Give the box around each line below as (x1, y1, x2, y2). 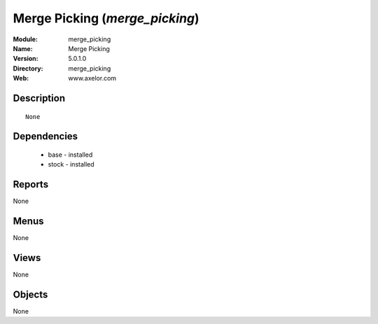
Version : (13, 55, 38, 63)
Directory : (13, 64, 43, 73)
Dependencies (13, 130, 78, 143)
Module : (13, 35, 38, 43)
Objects (13, 288, 48, 300)
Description (13, 92, 66, 104)
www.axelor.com (68, 74, 117, 83)
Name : (13, 44, 33, 52)
